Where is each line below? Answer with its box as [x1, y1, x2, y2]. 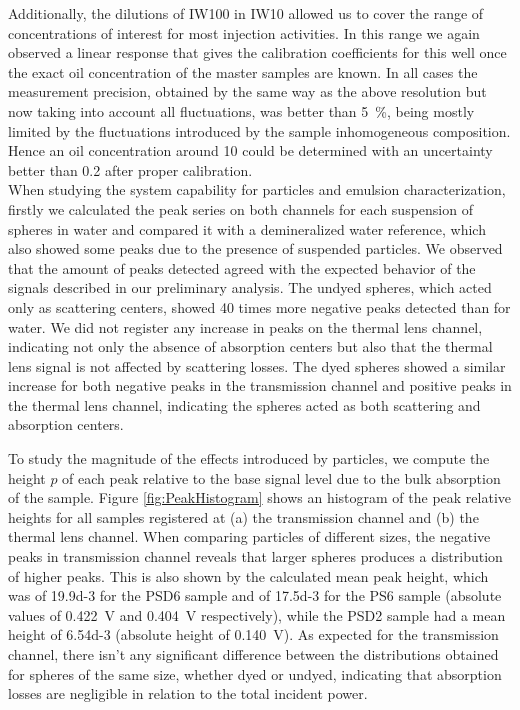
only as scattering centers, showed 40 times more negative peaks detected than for [8, 296, 511, 317]
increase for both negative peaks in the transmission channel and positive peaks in [8, 375, 512, 396]
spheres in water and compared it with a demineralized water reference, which [8, 218, 486, 239]
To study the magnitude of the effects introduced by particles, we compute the [8, 448, 490, 469]
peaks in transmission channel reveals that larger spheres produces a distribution [8, 546, 503, 567]
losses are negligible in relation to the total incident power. [8, 683, 368, 704]
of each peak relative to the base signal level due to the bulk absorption [62, 467, 501, 488]
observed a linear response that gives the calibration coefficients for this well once [8, 42, 507, 63]
